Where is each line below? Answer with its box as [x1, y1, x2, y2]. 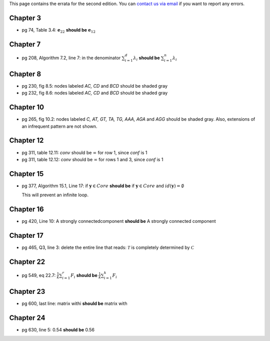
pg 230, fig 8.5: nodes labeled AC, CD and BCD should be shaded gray [21, 83, 167, 89]
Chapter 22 [9, 257, 45, 266]
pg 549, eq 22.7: [21, 272, 56, 278]
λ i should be [133, 55, 160, 62]
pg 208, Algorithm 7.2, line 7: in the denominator [21, 55, 121, 61]
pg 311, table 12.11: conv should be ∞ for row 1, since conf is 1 [21, 149, 147, 155]
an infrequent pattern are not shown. [21, 123, 97, 129]
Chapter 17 [9, 231, 43, 240]
